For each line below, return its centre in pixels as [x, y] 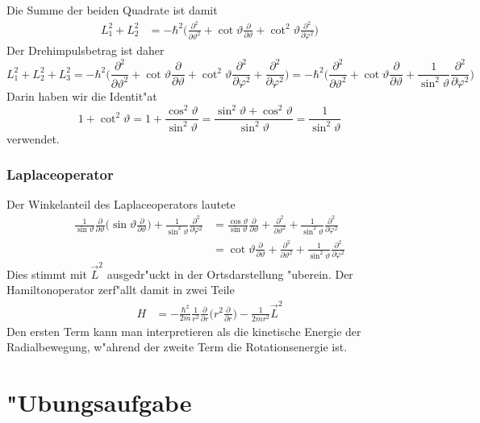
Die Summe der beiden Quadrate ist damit [112, 10]
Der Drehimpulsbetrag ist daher [86, 50]
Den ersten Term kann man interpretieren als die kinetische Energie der [184, 331]
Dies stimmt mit [47, 274]
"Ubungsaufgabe [99, 402]
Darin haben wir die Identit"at [82, 96]
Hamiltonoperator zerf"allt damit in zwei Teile [121, 290]
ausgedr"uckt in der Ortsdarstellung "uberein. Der [230, 274]
